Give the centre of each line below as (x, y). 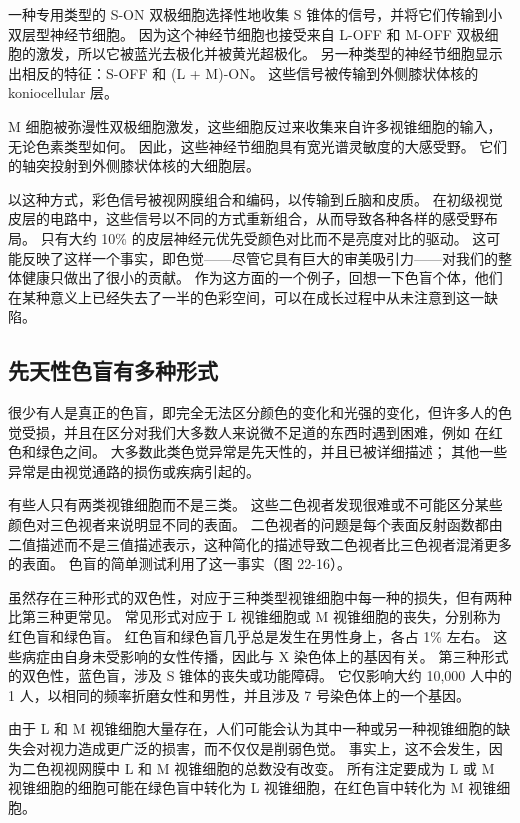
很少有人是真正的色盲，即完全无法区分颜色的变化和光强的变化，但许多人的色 (260, 412)
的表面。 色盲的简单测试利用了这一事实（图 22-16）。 (179, 563)
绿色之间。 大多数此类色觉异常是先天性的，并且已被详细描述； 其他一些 (271, 451)
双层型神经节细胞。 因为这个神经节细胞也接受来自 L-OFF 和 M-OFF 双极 (246, 33)
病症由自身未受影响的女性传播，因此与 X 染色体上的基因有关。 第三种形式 (265, 655)
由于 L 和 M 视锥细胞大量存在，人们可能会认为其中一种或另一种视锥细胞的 (252, 728)
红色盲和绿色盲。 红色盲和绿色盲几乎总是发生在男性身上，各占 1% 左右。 (248, 636)
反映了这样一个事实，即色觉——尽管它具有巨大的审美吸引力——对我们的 (259, 257)
